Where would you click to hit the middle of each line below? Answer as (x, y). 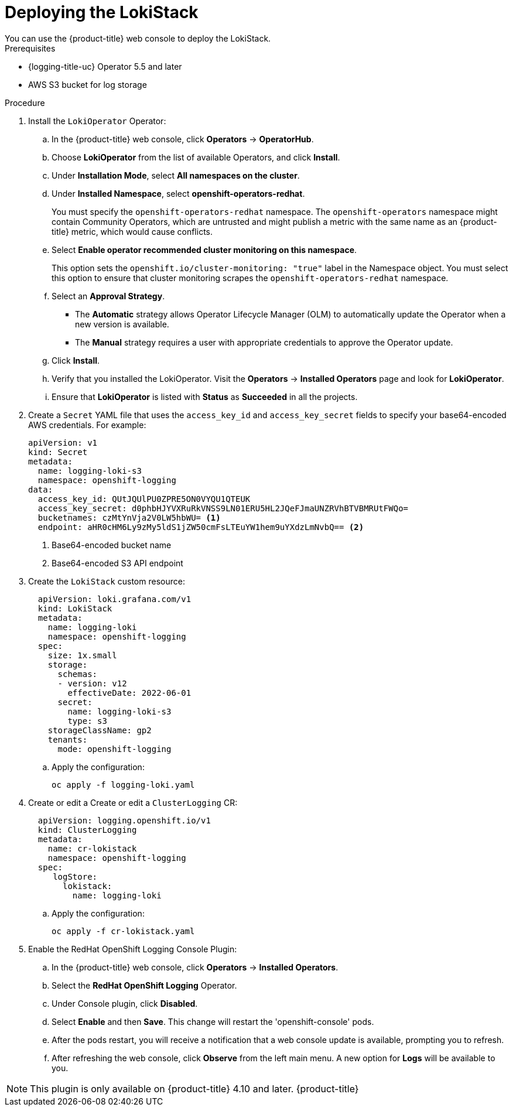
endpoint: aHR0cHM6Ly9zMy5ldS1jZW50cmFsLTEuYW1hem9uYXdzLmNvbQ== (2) (201, 527)
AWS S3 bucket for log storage (88, 84)
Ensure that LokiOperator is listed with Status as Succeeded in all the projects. (205, 396)
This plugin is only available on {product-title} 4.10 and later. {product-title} (194, 1088)
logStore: (75, 876)
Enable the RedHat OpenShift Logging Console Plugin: (133, 949)
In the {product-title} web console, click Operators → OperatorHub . (183, 139)
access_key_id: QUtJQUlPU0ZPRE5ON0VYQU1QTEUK (144, 499)
